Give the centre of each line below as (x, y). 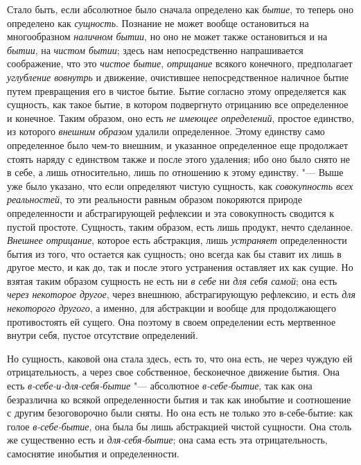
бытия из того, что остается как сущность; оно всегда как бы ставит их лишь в (174, 253)
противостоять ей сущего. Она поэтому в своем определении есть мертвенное (171, 321)
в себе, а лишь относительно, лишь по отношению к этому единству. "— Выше (175, 172)
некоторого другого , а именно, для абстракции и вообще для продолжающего (171, 308)
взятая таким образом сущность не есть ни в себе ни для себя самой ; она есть (172, 280)
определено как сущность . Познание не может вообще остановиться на (158, 23)
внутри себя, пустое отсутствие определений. (103, 335)
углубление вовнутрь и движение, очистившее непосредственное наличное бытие (178, 77)
